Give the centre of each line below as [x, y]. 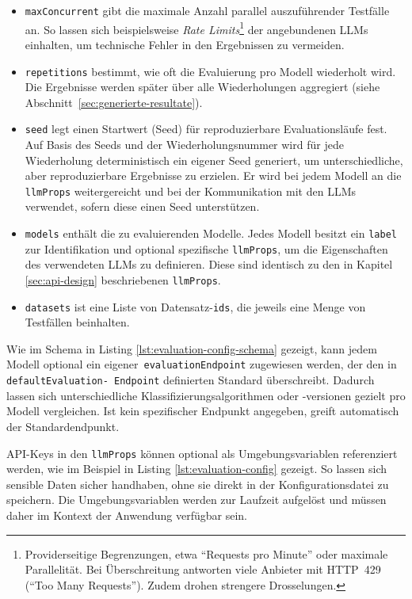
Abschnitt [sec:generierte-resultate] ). [114, 102]
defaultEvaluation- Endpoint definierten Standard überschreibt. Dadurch [191, 380]
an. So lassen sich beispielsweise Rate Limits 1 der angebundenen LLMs [196, 28]
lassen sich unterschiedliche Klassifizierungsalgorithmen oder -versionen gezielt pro [206, 395]
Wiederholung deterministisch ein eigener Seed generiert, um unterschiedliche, [214, 160]
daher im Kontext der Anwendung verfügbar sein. [127, 515]
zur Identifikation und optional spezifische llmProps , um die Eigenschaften [206, 248]
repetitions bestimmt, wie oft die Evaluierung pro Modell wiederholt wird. [210, 71]
